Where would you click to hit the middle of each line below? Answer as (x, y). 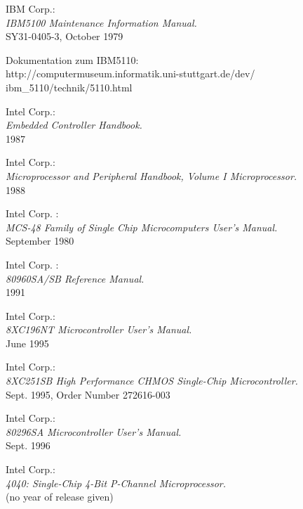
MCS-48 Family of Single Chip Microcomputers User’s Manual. (142, 227)
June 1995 (27, 343)
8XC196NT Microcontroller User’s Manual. (99, 329)
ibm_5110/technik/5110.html (69, 87)
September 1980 (40, 241)
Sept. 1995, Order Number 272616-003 (88, 394)
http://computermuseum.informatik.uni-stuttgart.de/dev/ (130, 73)
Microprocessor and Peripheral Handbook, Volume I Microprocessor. (151, 175)
